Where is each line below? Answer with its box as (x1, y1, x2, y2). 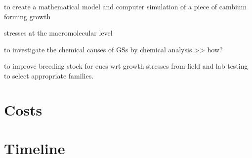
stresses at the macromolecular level (4, 28, 113, 38)
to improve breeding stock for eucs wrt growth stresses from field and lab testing (4, 61, 248, 71)
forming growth (4, 11, 51, 21)
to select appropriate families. (4, 70, 94, 80)
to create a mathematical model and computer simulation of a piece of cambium (4, 1, 247, 11)
